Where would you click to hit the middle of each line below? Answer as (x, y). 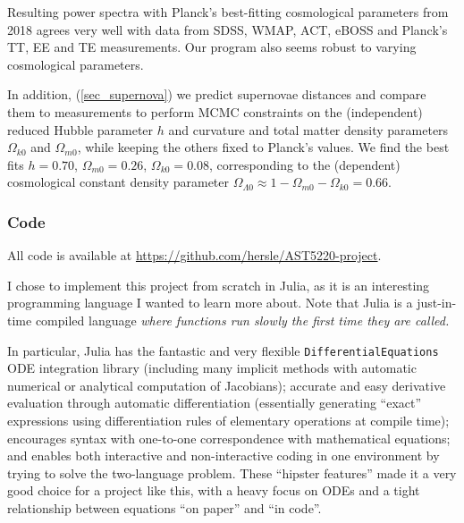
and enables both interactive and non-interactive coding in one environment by (224, 456)
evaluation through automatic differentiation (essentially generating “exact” (215, 403)
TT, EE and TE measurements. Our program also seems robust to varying (212, 47)
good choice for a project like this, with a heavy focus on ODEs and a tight (214, 490)
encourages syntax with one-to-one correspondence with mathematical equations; (229, 438)
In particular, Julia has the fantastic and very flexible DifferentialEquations (223, 350)
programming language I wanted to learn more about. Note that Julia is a (210, 303)
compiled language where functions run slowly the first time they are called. (242, 320)
